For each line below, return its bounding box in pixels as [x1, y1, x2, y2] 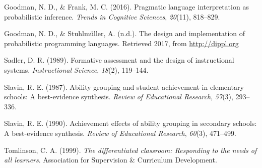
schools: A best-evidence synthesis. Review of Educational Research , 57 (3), [4, 91, 233, 102]
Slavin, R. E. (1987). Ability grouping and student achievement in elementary [4, 81, 244, 92]
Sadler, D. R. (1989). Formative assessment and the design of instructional [4, 55, 234, 65]
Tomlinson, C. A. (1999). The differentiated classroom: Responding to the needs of [4, 144, 257, 155]
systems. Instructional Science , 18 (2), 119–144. [4, 64, 149, 75]
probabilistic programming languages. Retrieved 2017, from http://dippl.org [4, 38, 239, 48]
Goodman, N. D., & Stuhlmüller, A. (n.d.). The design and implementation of [4, 28, 245, 39]
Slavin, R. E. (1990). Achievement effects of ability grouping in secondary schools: [4, 118, 257, 128]
